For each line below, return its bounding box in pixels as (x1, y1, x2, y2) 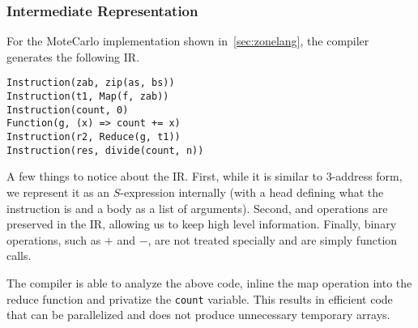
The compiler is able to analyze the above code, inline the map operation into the (6, 274, 412, 291)
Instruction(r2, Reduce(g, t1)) (6, 131, 181, 143)
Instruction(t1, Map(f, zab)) (6, 91, 169, 103)
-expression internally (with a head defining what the (120, 183, 384, 200)
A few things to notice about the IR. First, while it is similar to (6, 168, 323, 185)
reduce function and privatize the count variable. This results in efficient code (6, 290, 393, 307)
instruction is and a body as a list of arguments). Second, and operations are (6, 199, 388, 216)
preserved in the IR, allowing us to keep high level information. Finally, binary (6, 215, 397, 232)
